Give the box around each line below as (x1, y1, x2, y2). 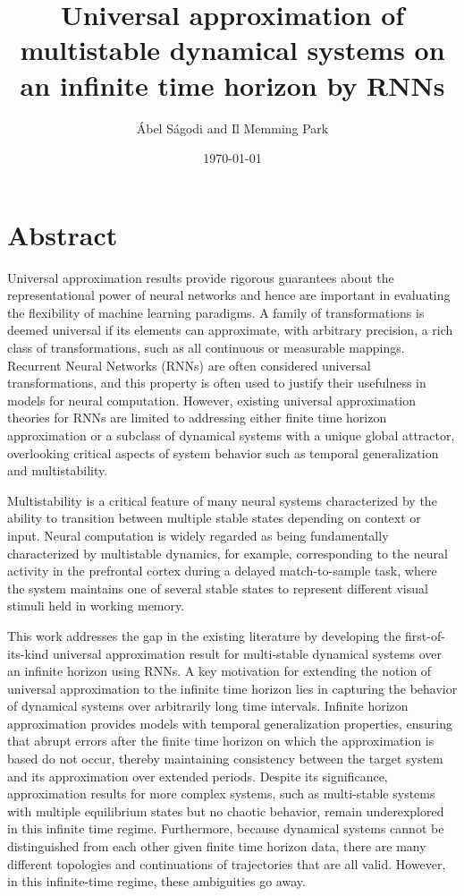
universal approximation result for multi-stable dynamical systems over (53, 644, 443, 662)
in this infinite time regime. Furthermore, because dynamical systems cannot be (7, 819, 444, 838)
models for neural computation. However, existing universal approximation (7, 390, 417, 409)
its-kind (7, 644, 49, 662)
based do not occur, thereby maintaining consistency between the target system (7, 749, 443, 768)
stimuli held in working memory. (7, 596, 185, 615)
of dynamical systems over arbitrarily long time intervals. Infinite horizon (7, 696, 409, 715)
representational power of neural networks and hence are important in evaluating (7, 286, 451, 304)
